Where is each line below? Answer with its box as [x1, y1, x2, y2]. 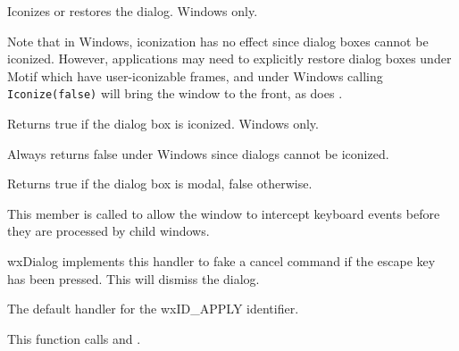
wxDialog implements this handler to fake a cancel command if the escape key [7, 252, 436, 270]
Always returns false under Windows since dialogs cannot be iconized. [7, 144, 389, 163]
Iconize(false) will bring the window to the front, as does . [7, 84, 343, 103]
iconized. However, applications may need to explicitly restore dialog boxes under [7, 49, 452, 68]
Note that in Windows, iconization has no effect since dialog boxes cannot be [7, 31, 429, 50]
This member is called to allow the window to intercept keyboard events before [7, 204, 440, 222]
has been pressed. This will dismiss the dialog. [7, 269, 260, 288]
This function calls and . [7, 329, 141, 347]
